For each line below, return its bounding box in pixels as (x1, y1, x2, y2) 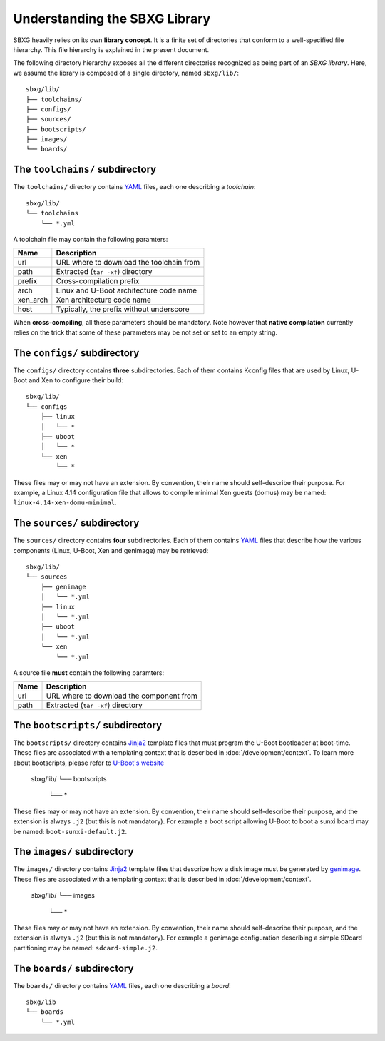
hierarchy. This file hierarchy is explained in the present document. (13, 45, 210, 54)
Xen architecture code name (56, 295, 151, 305)
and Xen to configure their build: (29, 376, 124, 385)
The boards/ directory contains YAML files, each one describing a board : (13, 981, 231, 990)
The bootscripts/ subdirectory (13, 719, 163, 731)
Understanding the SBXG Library (13, 11, 211, 26)
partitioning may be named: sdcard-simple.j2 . (13, 943, 158, 952)
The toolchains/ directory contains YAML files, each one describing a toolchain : (13, 183, 256, 191)
